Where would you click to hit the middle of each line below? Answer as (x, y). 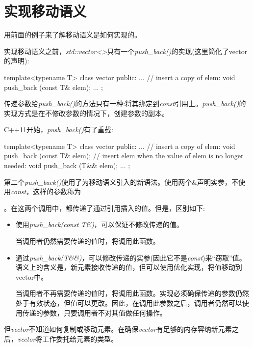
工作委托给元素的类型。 (80, 338)
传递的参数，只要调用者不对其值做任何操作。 (94, 312)
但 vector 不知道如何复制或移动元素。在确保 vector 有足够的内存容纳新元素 (118, 329)
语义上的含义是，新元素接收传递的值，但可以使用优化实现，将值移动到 (129, 267)
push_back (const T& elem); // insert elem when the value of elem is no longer (124, 156)
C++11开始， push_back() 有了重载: (59, 130)
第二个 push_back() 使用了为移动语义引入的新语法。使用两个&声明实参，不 (121, 182)
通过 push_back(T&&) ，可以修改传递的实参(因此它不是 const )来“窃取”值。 (131, 257)
